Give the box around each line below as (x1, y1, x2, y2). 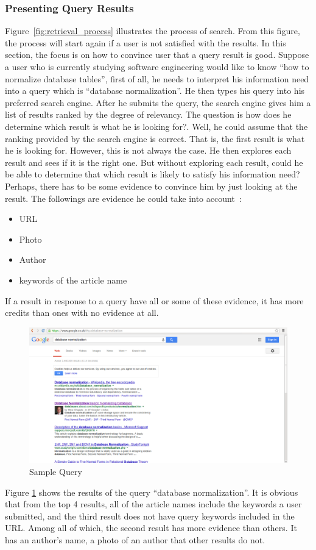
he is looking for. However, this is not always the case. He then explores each (5, 144, 292, 157)
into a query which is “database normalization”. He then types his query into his (5, 84, 305, 97)
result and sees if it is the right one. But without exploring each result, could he (5, 155, 303, 168)
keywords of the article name (19, 273, 127, 286)
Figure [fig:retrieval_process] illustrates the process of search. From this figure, (5, 24, 300, 37)
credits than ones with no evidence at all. (5, 306, 159, 319)
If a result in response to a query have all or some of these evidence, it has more (5, 294, 304, 307)
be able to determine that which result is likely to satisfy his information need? (5, 168, 300, 180)
